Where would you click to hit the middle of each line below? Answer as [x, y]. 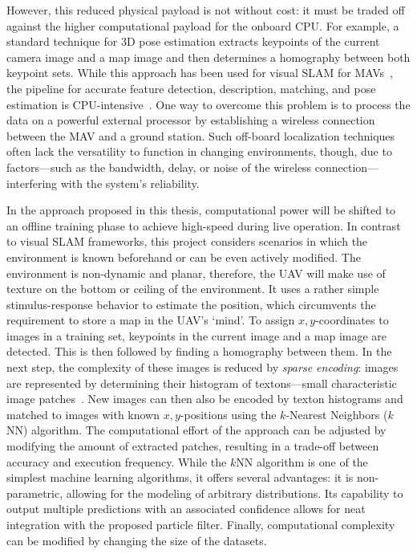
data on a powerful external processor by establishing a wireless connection [191, 120]
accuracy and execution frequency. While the [117, 461]
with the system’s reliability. [130, 183]
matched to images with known [83, 414]
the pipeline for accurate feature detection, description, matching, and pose [191, 88]
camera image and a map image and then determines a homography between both [208, 57]
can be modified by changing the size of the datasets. [137, 540]
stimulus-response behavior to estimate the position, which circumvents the [191, 304]
